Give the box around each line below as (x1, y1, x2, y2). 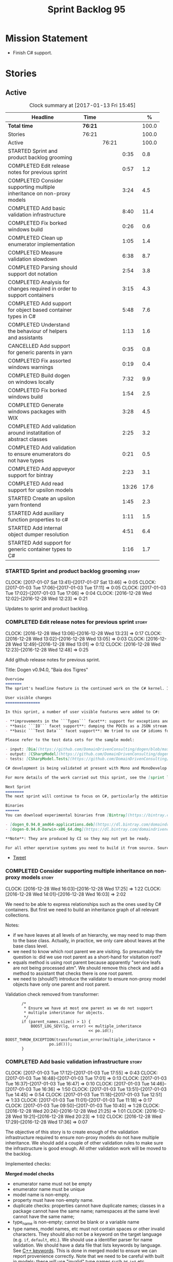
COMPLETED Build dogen (8, 372, 71, 379)
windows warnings (8, 363, 54, 371)
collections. (5, 912, 30, 918)
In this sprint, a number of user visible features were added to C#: (5, 709, 160, 714)
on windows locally (8, 378, 55, 385)
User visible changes (5, 695, 52, 700)
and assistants (8, 334, 43, 341)
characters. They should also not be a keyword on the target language (12, 1231, 162, 1237)
